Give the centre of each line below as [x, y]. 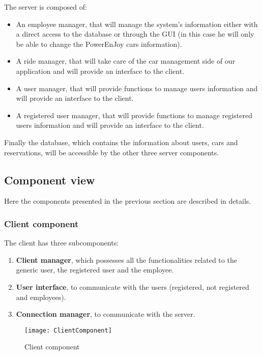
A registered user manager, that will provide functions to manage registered [134, 115]
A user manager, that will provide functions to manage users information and [137, 88]
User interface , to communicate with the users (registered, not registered [133, 286]
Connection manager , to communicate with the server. [106, 314]
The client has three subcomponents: [62, 243]
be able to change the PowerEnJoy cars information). [99, 44]
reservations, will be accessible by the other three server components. [112, 152]
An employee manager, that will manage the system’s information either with [137, 24]
